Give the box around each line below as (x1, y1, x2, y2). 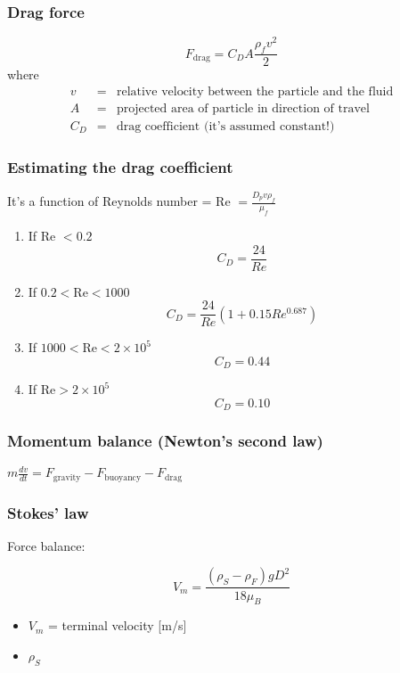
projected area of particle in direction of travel (116, 102, 370, 115)
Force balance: (7, 536, 86, 554)
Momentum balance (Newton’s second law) (7, 430, 323, 452)
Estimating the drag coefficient (7, 155, 233, 177)
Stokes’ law (7, 501, 89, 523)
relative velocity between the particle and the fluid (116, 85, 394, 98)
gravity (53, 472, 81, 482)
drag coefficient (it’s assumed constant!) (116, 119, 335, 133)
